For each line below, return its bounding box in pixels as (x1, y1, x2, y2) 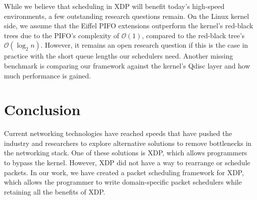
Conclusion (4, 99, 81, 120)
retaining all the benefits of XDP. (4, 186, 105, 197)
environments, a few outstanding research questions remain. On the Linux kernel (4, 10, 249, 21)
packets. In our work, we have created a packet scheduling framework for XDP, (4, 167, 244, 177)
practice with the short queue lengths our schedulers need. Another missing (4, 51, 233, 61)
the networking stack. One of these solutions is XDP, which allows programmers (4, 147, 247, 158)
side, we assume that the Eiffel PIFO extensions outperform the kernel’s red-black (4, 20, 254, 31)
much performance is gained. (4, 70, 91, 80)
